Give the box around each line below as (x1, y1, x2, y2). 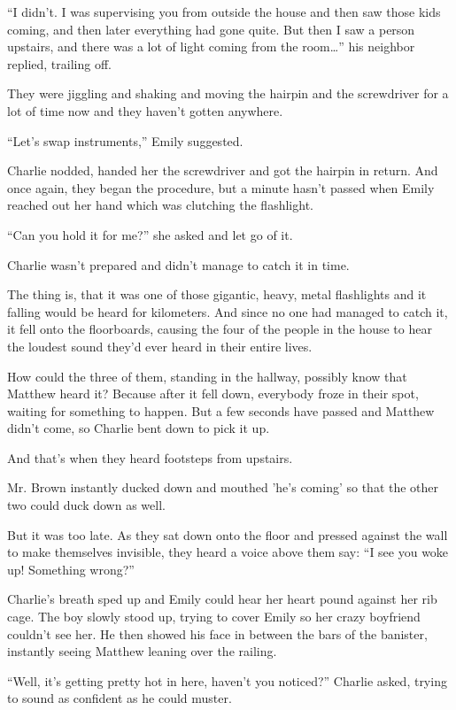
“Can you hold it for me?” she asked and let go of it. (7, 225, 293, 243)
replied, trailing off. (7, 54, 112, 73)
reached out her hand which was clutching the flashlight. (7, 196, 313, 214)
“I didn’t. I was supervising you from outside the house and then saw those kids (7, 3, 441, 20)
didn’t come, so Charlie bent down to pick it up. (7, 419, 270, 437)
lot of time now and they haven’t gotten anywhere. (7, 101, 283, 120)
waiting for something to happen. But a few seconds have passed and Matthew (7, 401, 435, 420)
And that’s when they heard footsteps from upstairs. (7, 448, 293, 467)
